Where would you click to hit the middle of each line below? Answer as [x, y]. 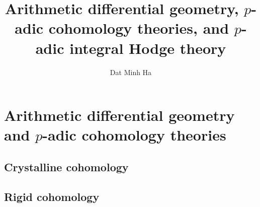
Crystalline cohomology [66, 166]
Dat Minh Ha [131, 72]
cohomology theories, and [139, 28]
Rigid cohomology [52, 196]
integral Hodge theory [148, 48]
